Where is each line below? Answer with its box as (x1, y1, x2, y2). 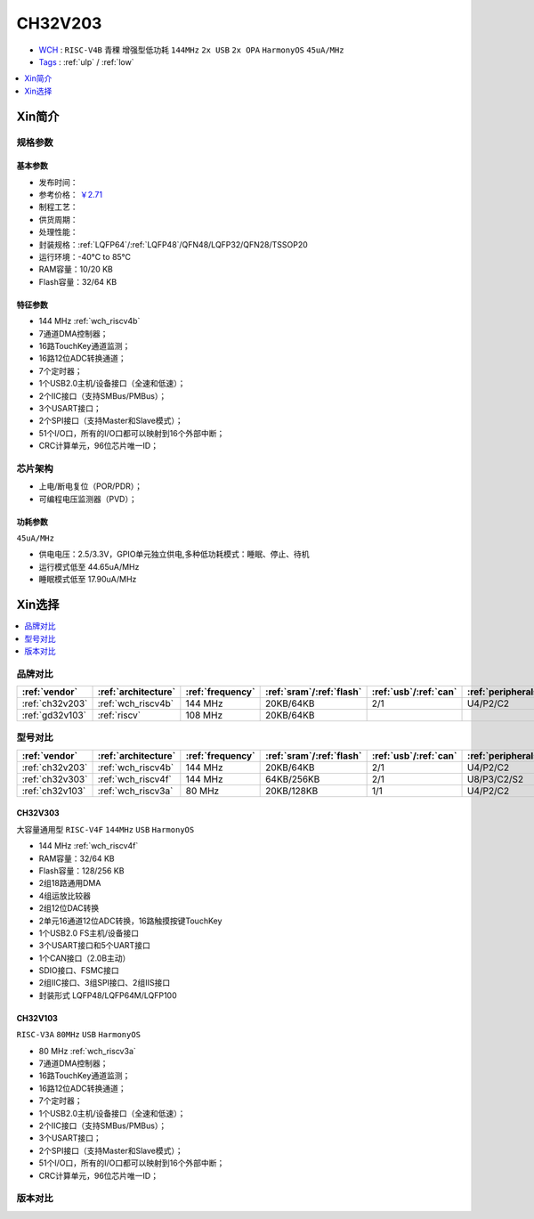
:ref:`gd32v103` (21, 709, 87, 721)
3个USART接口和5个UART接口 (38, 940, 150, 951)
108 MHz (185, 709, 223, 721)
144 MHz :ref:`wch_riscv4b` (38, 316, 141, 327)
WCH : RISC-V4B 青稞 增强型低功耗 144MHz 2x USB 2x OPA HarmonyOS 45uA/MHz (38, 45, 344, 55)
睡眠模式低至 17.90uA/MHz (38, 574, 137, 585)
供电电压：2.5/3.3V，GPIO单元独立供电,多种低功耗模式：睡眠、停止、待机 (38, 549, 310, 560)
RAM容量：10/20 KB (38, 264, 113, 275)
